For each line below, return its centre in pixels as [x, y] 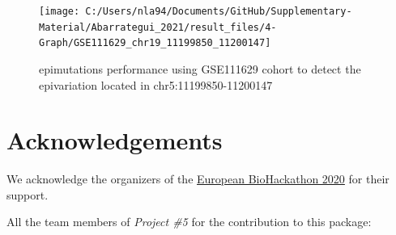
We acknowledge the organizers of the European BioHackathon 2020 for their [198, 179]
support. [28, 194]
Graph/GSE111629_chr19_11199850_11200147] [155, 43]
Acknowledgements [115, 140]
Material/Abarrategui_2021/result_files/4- [158, 27]
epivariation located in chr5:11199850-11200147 [156, 84]
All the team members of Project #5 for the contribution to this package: [189, 222]
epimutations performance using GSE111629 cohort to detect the [200, 68]
